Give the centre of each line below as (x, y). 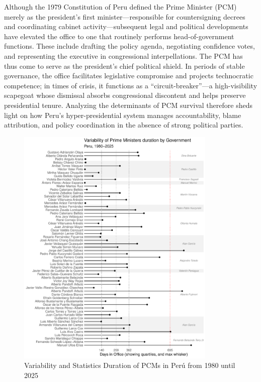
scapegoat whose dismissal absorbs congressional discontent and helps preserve (125, 95)
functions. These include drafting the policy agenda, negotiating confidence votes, (129, 46)
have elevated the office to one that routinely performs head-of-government (119, 36)
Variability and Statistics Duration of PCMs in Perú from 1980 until (130, 365)
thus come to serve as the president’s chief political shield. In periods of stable (124, 66)
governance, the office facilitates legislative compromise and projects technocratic (129, 76)
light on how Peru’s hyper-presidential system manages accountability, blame (123, 115)
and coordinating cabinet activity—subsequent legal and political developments (126, 26)
